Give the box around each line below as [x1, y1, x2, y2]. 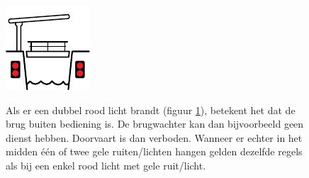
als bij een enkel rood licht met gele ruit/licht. [6, 157, 206, 172]
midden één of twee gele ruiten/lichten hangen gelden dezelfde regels [6, 144, 303, 159]
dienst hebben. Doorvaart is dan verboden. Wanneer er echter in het [6, 130, 303, 145]
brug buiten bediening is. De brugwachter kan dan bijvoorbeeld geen [6, 116, 304, 131]
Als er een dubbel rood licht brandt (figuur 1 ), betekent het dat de [6, 102, 296, 117]
